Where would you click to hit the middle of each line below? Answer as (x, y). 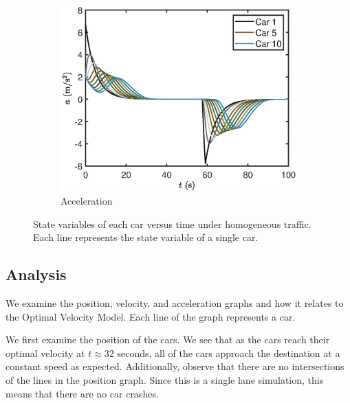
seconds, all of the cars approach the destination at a (229, 353)
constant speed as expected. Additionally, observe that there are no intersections (175, 366)
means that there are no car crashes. (82, 393)
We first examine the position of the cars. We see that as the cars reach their (168, 339)
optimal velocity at (45, 353)
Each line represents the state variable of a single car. (146, 237)
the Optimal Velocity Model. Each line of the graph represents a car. (151, 316)
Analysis (36, 274)
